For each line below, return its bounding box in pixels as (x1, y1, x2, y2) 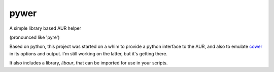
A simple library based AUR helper (9, 25, 81, 31)
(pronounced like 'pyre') (9, 34, 60, 40)
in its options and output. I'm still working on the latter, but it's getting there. (9, 50, 167, 56)
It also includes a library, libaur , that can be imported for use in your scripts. (9, 60, 168, 66)
